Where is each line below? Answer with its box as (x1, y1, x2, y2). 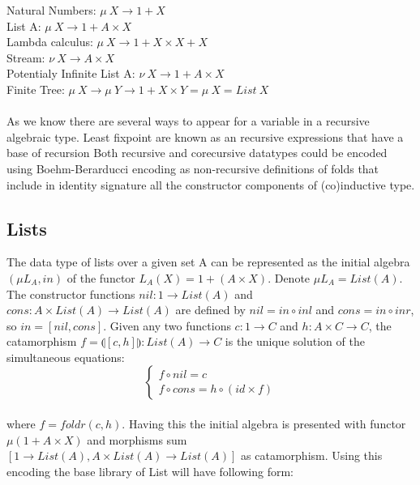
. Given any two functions (103, 317, 231, 334)
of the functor (66, 269, 135, 286)
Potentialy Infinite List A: (6, 65, 135, 82)
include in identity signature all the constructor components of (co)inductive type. (6, 176, 415, 193)
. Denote (268, 269, 311, 286)
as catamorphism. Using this (241, 447, 383, 464)
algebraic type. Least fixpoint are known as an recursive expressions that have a (6, 128, 404, 145)
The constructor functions (6, 285, 135, 302)
